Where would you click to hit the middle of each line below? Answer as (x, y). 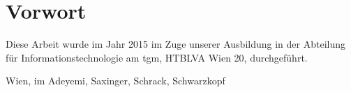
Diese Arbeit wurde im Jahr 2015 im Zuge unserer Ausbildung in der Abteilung (175, 44)
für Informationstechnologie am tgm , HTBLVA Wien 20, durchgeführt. (157, 57)
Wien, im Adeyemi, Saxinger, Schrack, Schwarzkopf (115, 81)
